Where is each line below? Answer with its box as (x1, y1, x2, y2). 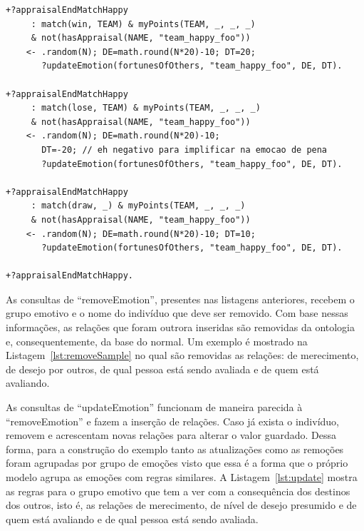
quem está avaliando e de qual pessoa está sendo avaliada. (6, 511, 259, 526)
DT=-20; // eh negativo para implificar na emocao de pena (41, 144, 328, 155)
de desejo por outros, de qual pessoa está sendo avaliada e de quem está (6, 361, 319, 376)
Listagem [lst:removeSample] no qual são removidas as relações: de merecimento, (6, 348, 359, 363)
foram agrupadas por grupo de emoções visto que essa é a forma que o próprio (6, 455, 348, 470)
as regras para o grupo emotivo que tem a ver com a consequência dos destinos (6, 483, 350, 498)
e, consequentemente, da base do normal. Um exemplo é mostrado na (6, 333, 308, 348)
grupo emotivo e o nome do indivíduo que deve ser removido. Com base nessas (6, 305, 348, 320)
